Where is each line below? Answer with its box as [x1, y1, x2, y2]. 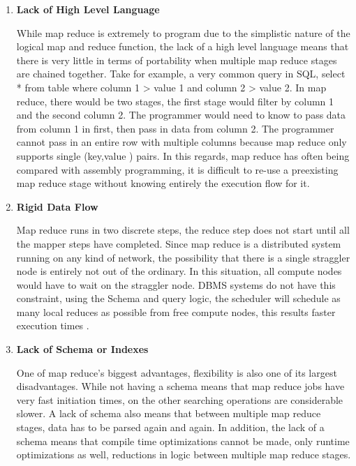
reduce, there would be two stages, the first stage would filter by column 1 [16, 93, 334, 108]
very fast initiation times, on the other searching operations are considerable [16, 392, 343, 407]
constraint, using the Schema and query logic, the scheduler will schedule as [16, 291, 341, 306]
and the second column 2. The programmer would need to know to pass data [16, 107, 346, 122]
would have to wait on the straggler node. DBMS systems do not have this [16, 277, 336, 292]
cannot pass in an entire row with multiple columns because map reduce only [16, 135, 347, 149]
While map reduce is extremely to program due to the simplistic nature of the [16, 25, 350, 40]
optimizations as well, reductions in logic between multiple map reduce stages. [16, 447, 351, 462]
